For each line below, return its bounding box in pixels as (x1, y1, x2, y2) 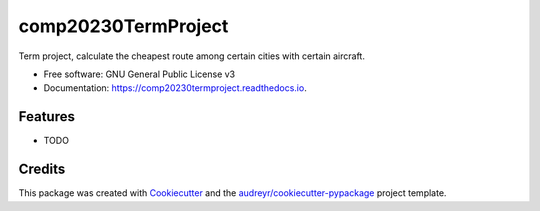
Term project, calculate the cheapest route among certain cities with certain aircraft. (18, 50, 365, 62)
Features (18, 108, 75, 125)
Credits (18, 161, 66, 178)
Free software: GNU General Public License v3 (43, 68, 236, 80)
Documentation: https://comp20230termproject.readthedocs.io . (43, 82, 307, 94)
